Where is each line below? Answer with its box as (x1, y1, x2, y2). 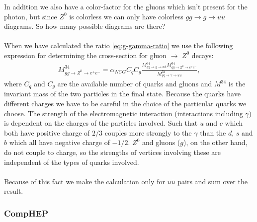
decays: (191, 50, 214, 60)
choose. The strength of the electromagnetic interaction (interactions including (4, 108, 243, 118)
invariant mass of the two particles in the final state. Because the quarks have (4, 88, 241, 99)
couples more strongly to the (104, 127, 192, 138)
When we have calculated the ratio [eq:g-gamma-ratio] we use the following (4, 40, 233, 51)
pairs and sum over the (177, 176, 248, 186)
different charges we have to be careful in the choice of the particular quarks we (4, 98, 247, 109)
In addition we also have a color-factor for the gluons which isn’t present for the (4, 1, 248, 11)
